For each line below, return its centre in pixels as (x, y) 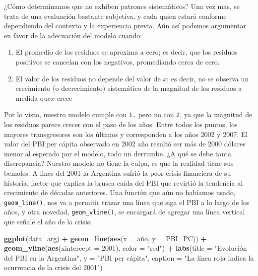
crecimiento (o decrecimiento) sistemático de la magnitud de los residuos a (129, 88)
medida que (33, 98)
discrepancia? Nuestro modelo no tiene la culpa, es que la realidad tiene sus (119, 163)
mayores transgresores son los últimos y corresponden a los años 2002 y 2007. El (126, 134)
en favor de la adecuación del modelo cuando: (73, 35)
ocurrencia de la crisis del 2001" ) (53, 267)
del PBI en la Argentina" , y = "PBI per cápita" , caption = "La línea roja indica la (129, 257)
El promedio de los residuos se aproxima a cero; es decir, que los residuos (127, 52)
